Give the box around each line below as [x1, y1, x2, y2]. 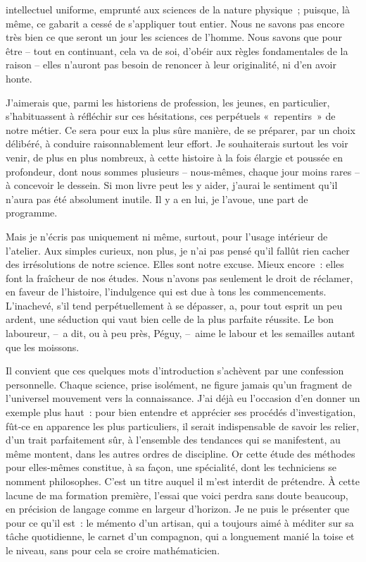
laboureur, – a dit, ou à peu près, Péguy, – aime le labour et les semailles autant [6, 326, 355, 341]
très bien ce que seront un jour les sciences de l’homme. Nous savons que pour [6, 30, 342, 44]
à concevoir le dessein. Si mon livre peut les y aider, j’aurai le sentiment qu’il [6, 178, 338, 193]
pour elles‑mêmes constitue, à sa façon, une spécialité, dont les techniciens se [6, 460, 336, 475]
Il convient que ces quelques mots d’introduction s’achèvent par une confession [6, 363, 344, 378]
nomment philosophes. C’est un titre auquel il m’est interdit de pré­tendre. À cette [6, 474, 360, 488]
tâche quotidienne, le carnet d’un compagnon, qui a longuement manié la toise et [6, 529, 355, 544]
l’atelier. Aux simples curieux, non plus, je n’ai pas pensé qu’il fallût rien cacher [6, 243, 350, 257]
